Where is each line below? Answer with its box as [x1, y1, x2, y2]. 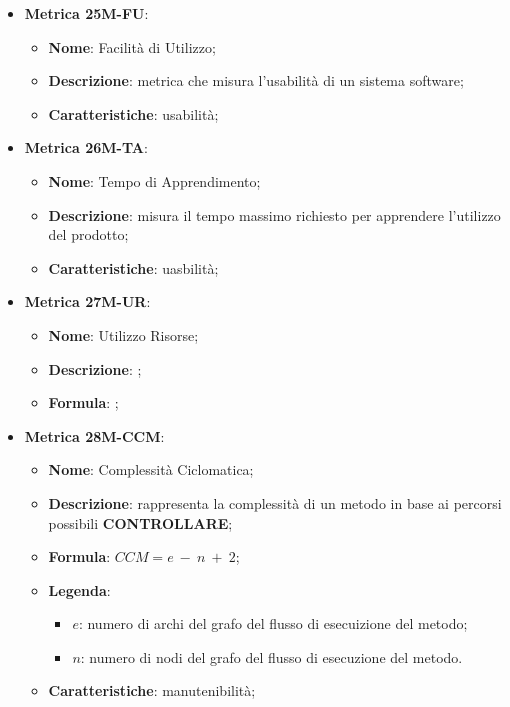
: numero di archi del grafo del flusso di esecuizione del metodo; [78, 613, 468, 634]
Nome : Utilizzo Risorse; [48, 324, 199, 345]
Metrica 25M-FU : [24, 3, 149, 23]
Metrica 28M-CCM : [24, 425, 165, 446]
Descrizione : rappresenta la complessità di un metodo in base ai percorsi [48, 492, 502, 513]
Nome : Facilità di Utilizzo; [48, 36, 216, 57]
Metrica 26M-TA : [24, 137, 148, 158]
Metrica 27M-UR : [24, 291, 151, 312]
